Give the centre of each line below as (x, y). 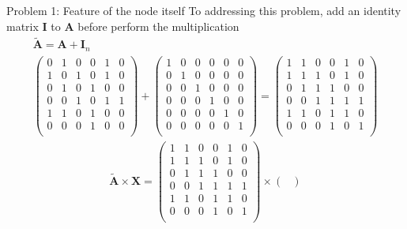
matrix (23, 26)
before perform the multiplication (158, 26)
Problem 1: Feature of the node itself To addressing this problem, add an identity (204, 10)
